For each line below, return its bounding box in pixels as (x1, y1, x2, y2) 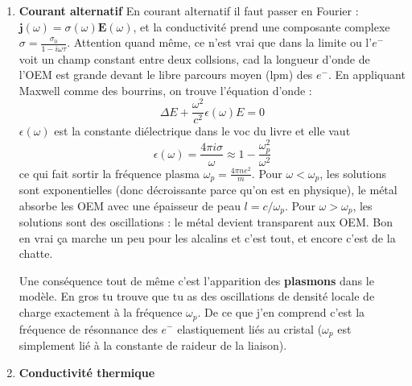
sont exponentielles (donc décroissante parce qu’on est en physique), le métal (19, 181, 398, 198)
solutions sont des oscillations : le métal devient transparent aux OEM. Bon (19, 214, 393, 230)
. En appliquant (328, 66, 406, 83)
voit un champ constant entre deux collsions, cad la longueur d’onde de (19, 50, 370, 67)
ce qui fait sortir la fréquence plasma (19, 164, 200, 181)
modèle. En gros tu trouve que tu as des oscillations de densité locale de (19, 288, 375, 305)
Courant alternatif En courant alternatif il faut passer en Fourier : (19, 2, 359, 19)
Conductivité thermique (19, 363, 155, 380)
